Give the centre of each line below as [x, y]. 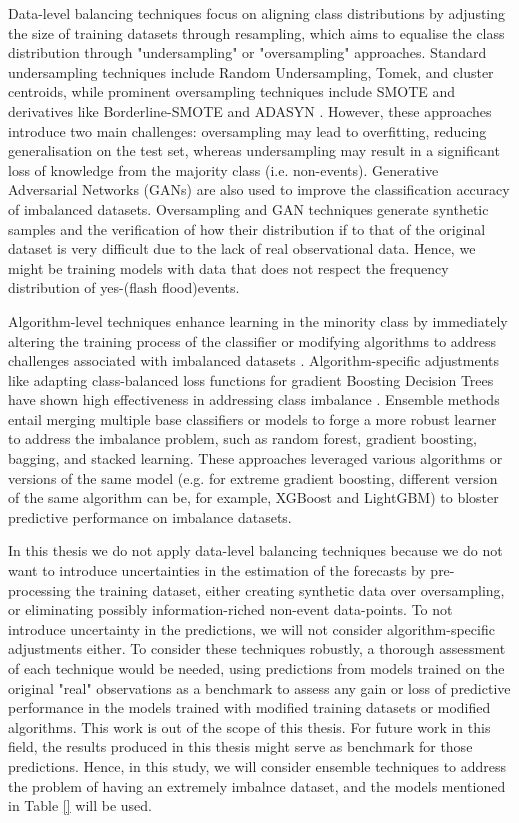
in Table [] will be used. [80, 805]
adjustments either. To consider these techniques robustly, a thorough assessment [257, 648]
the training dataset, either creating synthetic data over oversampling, [290, 589]
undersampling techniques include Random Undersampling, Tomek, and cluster [251, 71]
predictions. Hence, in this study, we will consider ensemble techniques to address [257, 765]
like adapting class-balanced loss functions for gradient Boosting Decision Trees [251, 379]
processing [39, 589]
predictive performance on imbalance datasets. [150, 516]
